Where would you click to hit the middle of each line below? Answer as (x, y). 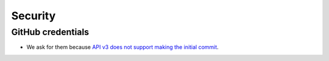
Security (34, 16)
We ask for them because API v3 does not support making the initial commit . (122, 47)
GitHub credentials (50, 32)
